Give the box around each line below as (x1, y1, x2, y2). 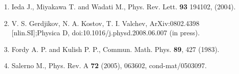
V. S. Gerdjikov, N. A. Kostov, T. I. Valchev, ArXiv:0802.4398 (11, 18, 200, 28)
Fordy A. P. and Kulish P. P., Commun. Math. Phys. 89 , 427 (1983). (11, 44, 219, 54)
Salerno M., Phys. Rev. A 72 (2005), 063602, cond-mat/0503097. (11, 60, 207, 71)
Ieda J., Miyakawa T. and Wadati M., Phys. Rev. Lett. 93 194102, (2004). (11, 1, 236, 11)
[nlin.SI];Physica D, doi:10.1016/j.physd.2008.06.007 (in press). (11, 27, 200, 38)
